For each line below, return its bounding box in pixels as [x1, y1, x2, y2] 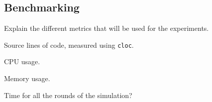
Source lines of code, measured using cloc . [4, 39, 134, 50]
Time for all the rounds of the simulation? [4, 90, 132, 100]
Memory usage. [4, 73, 50, 84]
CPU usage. [4, 56, 40, 67]
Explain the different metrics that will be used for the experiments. [4, 23, 209, 33]
